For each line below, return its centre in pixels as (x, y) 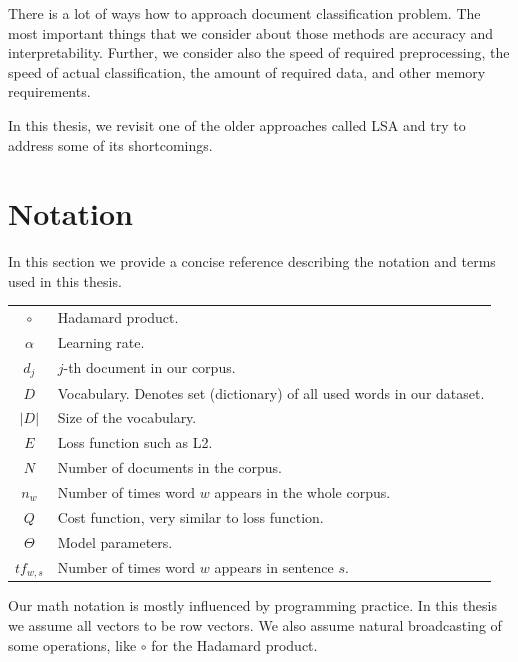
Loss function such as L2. (135, 442)
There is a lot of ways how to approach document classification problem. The (244, 13)
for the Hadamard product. (234, 644)
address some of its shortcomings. (110, 144)
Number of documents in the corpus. (169, 467)
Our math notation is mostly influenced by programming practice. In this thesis (253, 605)
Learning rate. (101, 342)
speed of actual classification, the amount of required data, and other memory (247, 71)
